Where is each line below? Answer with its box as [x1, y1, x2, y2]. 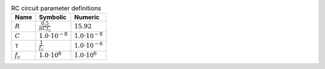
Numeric [74, 13, 100, 21]
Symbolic [39, 13, 67, 21]
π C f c [39, 26, 51, 33]
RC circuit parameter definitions [11, 4, 102, 12]
